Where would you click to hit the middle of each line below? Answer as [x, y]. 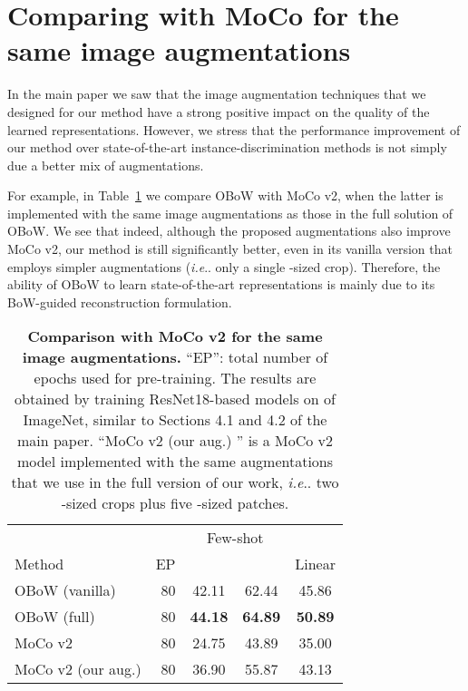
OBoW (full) [55, 617]
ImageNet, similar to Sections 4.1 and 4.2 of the [175, 420]
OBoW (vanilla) [65, 590]
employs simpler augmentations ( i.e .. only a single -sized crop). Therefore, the [224, 266]
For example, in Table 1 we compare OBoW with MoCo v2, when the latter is [225, 195]
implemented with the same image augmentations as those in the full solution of [230, 213]
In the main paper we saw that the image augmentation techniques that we [217, 94]
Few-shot [235, 538]
